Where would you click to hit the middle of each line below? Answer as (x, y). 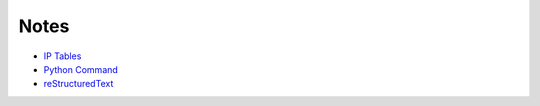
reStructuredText (78, 84)
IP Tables (62, 56)
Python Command (81, 69)
